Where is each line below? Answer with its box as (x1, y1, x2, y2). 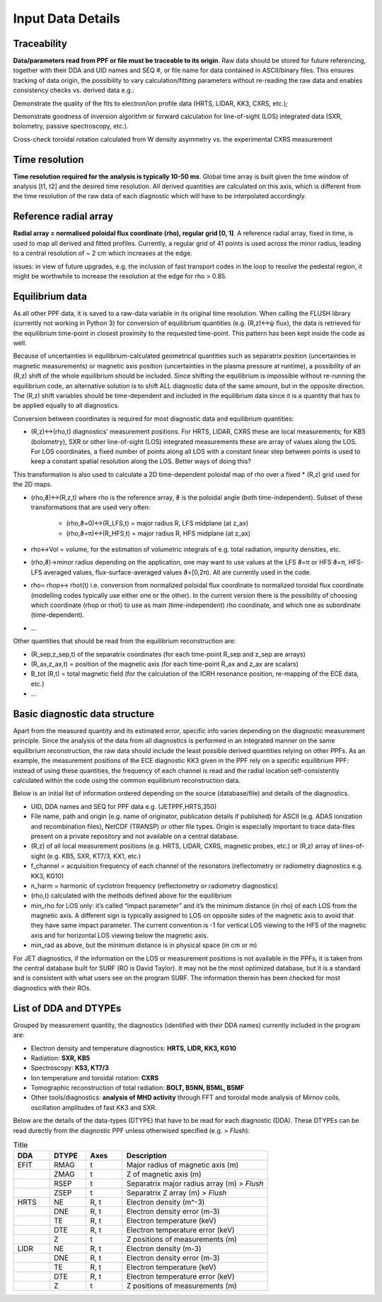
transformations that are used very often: (30, 503, 151, 511)
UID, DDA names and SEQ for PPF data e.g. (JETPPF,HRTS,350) (30, 802, 217, 810)
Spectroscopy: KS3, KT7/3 (30, 1063, 109, 1072)
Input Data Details (13, 11, 120, 26)
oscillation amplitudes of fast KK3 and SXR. (30, 1103, 157, 1111)
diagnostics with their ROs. (13, 983, 92, 992)
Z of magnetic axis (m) (126, 1170, 202, 1179)
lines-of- (340, 842, 365, 850)
